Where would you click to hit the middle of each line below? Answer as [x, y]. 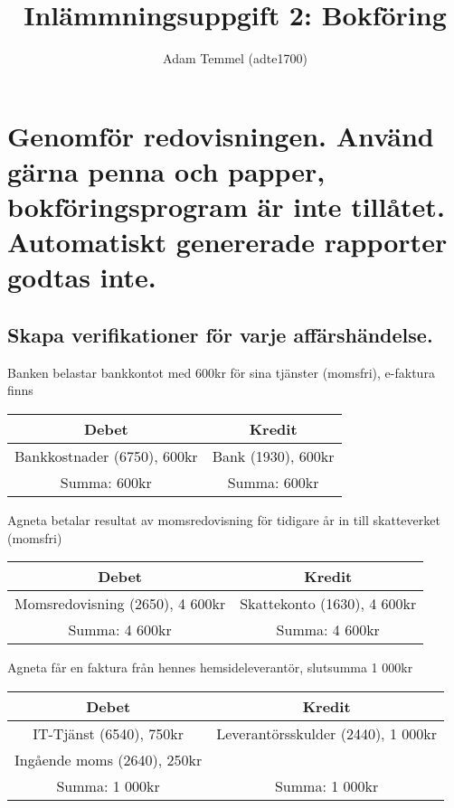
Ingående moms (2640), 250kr [109, 759]
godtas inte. [82, 277]
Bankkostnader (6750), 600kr [106, 456]
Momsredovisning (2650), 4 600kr [120, 604]
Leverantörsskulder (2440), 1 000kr [326, 733]
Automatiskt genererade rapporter [227, 242]
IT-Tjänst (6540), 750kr [109, 733]
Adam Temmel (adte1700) [235, 58]
